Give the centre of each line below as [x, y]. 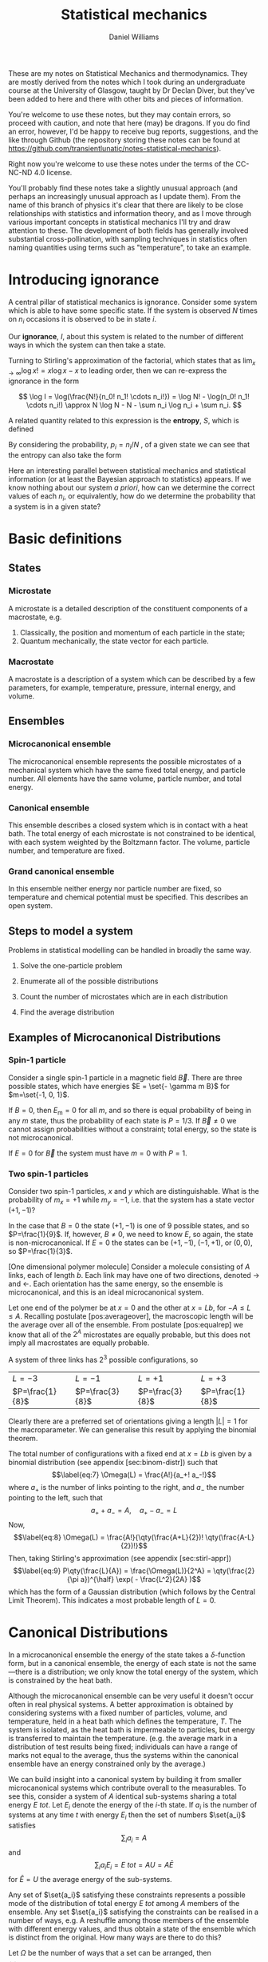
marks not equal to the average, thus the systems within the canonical [124, 1755]
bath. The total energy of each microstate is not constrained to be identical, [132, 834]
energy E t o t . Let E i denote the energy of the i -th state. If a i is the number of [133, 1806]
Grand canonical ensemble [61, 871]
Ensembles [37, 721]
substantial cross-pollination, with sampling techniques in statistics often [128, 238]
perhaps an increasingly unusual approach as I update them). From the [125, 196]
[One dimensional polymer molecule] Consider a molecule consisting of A [129, 1267]
